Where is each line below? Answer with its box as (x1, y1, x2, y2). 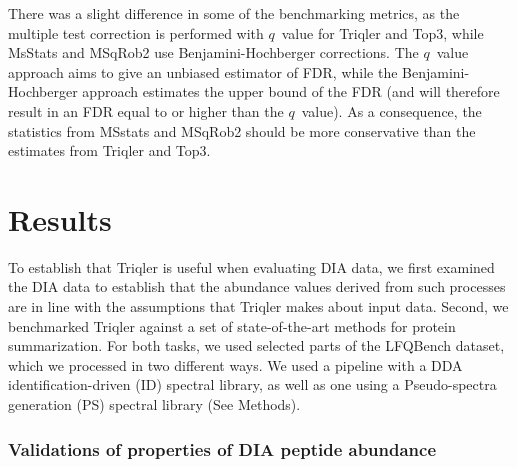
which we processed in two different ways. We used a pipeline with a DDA (8, 354, 463, 375)
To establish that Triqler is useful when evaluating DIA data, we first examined (8, 256, 495, 277)
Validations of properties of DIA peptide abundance (8, 436, 437, 461)
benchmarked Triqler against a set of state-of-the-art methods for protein (8, 315, 456, 336)
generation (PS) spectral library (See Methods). (8, 394, 301, 415)
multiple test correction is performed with (8, 22, 264, 43)
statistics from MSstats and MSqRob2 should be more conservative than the (8, 120, 476, 141)
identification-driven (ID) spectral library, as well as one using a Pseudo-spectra (8, 374, 497, 395)
